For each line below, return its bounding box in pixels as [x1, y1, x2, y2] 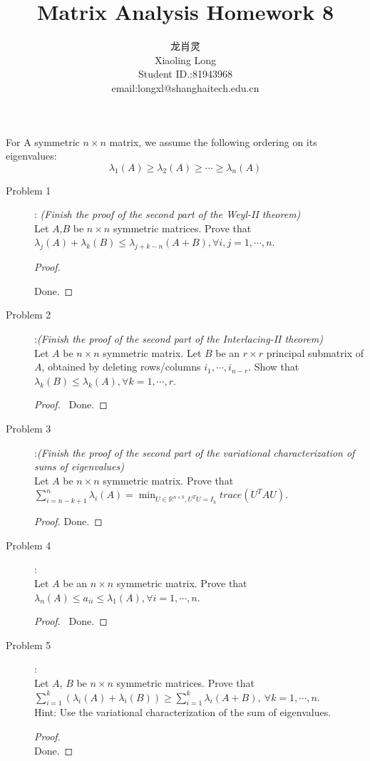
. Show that [248, 359, 299, 374]
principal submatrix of [266, 345, 364, 360]
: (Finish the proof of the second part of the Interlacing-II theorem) [34, 331, 323, 346]
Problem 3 [6, 421, 51, 436]
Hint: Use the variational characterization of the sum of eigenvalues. [34, 705, 332, 720]
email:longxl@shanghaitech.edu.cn [111, 80, 259, 95]
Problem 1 [6, 182, 51, 197]
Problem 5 [6, 637, 51, 652]
